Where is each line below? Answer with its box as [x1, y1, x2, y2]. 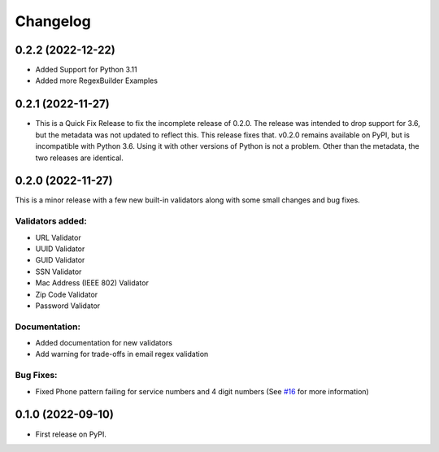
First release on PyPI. [35, 429, 107, 439]
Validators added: [15, 215, 87, 227]
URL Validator [35, 233, 81, 242]
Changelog [15, 12, 91, 30]
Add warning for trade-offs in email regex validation [35, 350, 209, 359]
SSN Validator [35, 267, 82, 276]
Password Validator [35, 301, 101, 311]
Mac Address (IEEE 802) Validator [35, 278, 150, 288]
